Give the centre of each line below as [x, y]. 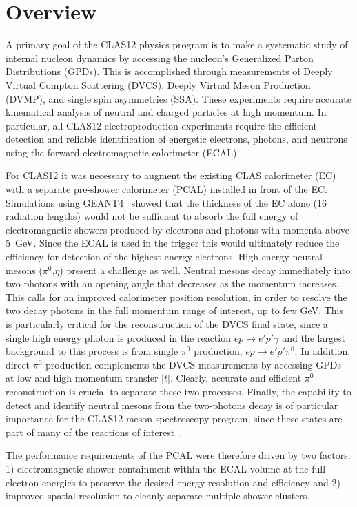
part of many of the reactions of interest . [94, 432]
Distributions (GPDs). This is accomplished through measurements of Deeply [169, 71]
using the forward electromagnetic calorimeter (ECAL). [123, 152]
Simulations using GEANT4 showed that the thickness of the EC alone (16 [166, 202]
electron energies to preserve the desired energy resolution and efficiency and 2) [173, 482]
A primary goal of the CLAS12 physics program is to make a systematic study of [177, 44]
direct [18, 364]
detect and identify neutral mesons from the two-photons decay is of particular [172, 405]
